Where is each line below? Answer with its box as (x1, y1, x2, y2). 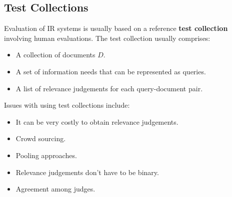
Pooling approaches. (15, 150, 77, 160)
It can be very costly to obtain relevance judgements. (15, 116, 178, 127)
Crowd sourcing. (15, 133, 66, 144)
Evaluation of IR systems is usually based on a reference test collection (4, 23, 228, 33)
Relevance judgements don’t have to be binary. (15, 167, 159, 177)
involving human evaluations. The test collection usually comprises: (4, 32, 210, 43)
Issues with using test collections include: (4, 100, 130, 110)
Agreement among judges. (15, 184, 95, 194)
